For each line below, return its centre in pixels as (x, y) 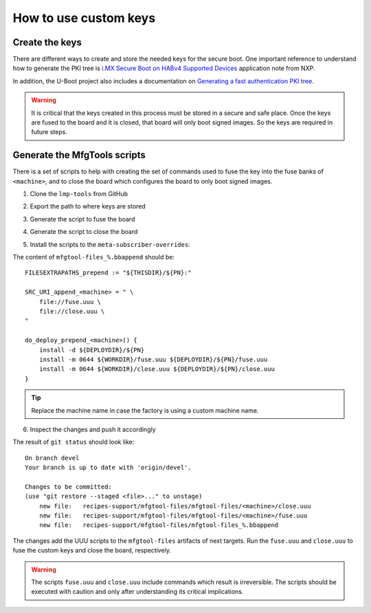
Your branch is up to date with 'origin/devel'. (108, 467)
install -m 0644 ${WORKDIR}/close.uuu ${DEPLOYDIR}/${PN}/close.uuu (157, 369)
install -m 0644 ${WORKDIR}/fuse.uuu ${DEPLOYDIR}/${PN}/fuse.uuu (153, 359)
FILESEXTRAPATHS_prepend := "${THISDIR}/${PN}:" (108, 273)
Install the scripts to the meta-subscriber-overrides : (110, 244)
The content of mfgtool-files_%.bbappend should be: (94, 257)
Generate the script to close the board (84, 232)
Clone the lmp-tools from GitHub (79, 194)
